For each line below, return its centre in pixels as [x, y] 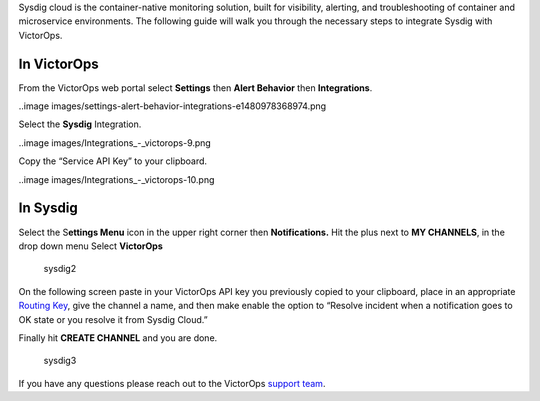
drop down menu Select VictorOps [91, 246]
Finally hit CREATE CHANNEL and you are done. [118, 337]
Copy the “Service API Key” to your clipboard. [113, 161]
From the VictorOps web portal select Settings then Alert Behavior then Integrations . [195, 87]
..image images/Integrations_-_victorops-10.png [116, 179]
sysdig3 [60, 361]
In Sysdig [48, 208]
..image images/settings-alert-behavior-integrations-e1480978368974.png [172, 106]
